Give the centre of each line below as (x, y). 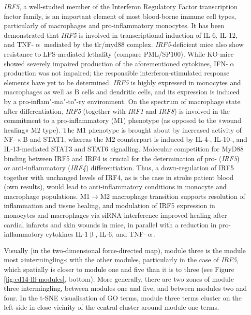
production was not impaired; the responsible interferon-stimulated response (117, 73)
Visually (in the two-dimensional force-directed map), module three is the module (125, 250)
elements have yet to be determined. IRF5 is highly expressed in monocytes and (123, 82)
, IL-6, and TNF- (121, 234)
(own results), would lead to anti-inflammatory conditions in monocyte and (115, 187)
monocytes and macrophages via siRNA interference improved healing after (116, 215)
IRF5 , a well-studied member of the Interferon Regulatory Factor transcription (121, 6)
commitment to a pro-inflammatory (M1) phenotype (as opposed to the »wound (123, 120)
